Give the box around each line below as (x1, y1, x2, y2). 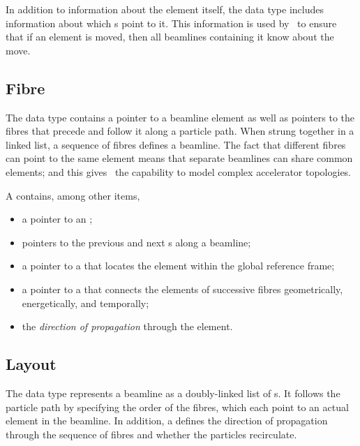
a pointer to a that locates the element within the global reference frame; (22, 258, 335, 273)
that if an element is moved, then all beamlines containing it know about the (6, 29, 334, 44)
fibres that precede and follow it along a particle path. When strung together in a (6, 124, 354, 138)
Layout (6, 353, 57, 375)
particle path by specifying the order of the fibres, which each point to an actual (6, 399, 349, 414)
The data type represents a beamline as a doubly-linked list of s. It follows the (6, 385, 340, 400)
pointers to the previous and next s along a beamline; (22, 235, 251, 249)
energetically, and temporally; (22, 295, 149, 310)
